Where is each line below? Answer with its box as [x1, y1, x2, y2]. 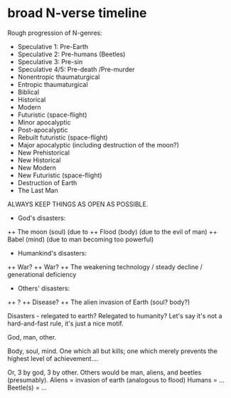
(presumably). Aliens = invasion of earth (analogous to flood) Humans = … [7, 375, 225, 384]
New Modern [17, 163, 57, 172]
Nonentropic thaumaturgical [17, 73, 100, 81]
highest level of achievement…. [7, 354, 100, 362]
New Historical [17, 155, 61, 164]
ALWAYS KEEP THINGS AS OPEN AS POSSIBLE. [7, 199, 149, 208]
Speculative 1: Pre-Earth [17, 42, 89, 51]
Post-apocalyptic [17, 125, 68, 134]
